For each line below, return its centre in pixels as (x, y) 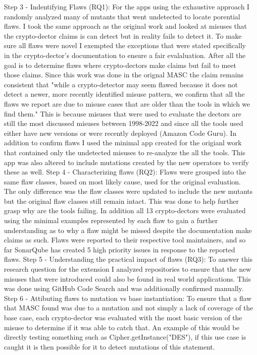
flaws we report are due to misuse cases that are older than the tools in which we (127, 103)
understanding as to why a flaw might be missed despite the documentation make (128, 230)
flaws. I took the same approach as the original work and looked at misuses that (126, 26)
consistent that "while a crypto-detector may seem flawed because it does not (121, 84)
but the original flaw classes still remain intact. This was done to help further (122, 201)
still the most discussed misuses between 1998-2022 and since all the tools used (124, 123)
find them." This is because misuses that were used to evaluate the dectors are (123, 113)
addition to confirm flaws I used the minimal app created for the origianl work (123, 143)
